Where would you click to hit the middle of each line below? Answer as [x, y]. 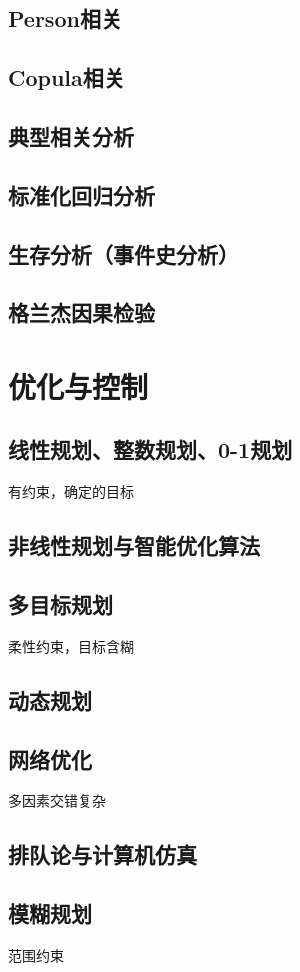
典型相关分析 [71, 135]
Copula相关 [66, 77]
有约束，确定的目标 [71, 491]
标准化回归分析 [81, 194]
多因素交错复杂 [57, 800]
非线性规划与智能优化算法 [134, 545]
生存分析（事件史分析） [123, 253]
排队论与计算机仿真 [102, 854]
